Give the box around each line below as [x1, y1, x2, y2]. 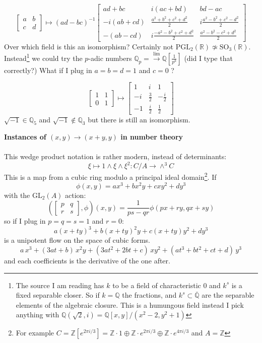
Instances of [4, 131, 46, 142]
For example [16, 327, 54, 338]
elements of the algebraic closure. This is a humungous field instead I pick [16, 299, 244, 310]
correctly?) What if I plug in [4, 64, 92, 75]
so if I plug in [4, 216, 46, 226]
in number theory [120, 131, 183, 142]
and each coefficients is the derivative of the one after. [4, 255, 170, 266]
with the [4, 189, 30, 200]
